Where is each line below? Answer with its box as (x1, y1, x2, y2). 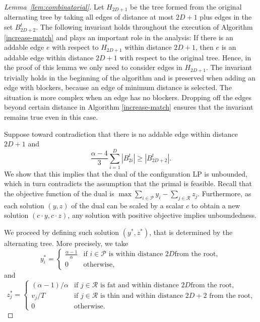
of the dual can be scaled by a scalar (71, 200, 184, 210)
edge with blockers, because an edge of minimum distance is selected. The (4, 82, 232, 93)
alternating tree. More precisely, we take (4, 238, 128, 249)
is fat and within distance (100, 281, 179, 289)
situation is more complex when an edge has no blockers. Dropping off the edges (4, 92, 252, 102)
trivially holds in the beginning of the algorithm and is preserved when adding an (4, 72, 256, 83)
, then (196, 42, 214, 52)
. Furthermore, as (198, 188, 251, 199)
